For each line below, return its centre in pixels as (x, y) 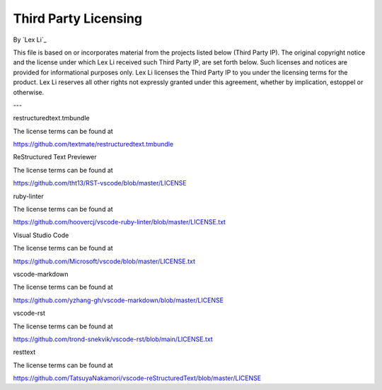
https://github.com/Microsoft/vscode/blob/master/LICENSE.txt (104, 261)
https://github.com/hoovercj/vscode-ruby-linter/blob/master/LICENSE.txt (120, 222)
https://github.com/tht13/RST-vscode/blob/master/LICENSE (100, 183)
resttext (24, 352)
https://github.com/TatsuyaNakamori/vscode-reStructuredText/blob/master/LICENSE (137, 378)
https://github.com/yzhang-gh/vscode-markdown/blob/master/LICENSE (118, 300)
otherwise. (29, 92)
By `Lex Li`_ (30, 40)
